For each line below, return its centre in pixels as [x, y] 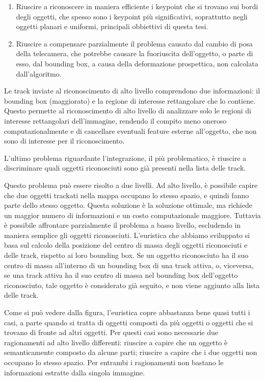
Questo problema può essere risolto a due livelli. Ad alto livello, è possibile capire [131, 185]
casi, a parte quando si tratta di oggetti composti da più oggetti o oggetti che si [129, 322]
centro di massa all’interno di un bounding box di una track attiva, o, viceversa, [129, 265]
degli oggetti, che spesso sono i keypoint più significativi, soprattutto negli [132, 16]
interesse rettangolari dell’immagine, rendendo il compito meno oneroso [115, 120]
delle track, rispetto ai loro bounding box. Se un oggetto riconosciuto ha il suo [126, 255]
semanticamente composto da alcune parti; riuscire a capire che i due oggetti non [131, 352]
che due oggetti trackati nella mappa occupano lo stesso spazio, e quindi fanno [127, 195]
